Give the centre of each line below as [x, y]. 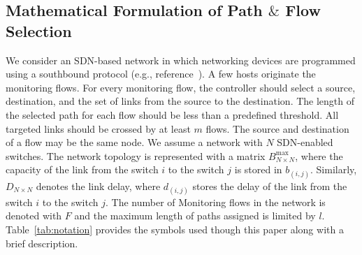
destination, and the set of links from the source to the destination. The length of [180, 101]
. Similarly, [334, 169]
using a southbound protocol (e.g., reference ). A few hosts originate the [161, 74]
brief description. [42, 243]
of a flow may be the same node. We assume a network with [134, 142]
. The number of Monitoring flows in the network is [215, 202]
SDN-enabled [305, 142]
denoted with [34, 216]
